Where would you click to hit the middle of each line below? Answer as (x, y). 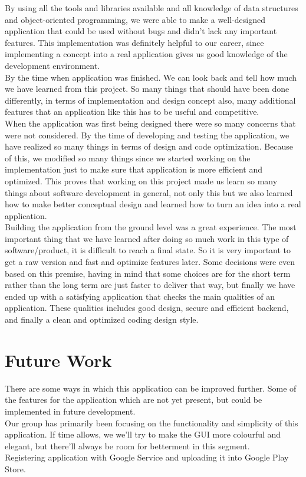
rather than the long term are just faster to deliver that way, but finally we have (150, 285)
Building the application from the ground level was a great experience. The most (151, 227)
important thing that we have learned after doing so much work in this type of (147, 238)
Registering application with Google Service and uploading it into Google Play (147, 457)
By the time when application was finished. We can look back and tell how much (151, 77)
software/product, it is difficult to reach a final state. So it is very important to (148, 250)
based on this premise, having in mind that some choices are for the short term (148, 273)
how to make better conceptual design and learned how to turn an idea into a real (153, 204)
